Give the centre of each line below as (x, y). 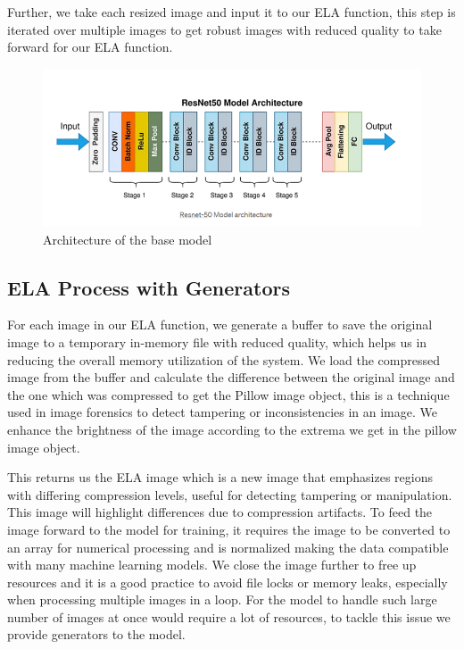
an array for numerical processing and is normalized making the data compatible (228, 547)
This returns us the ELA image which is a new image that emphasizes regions (220, 477)
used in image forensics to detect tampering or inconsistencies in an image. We (222, 412)
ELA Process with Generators (149, 287)
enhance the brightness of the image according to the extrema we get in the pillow (232, 429)
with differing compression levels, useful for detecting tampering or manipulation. (230, 494)
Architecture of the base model (128, 239)
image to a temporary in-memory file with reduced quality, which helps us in (217, 341)
